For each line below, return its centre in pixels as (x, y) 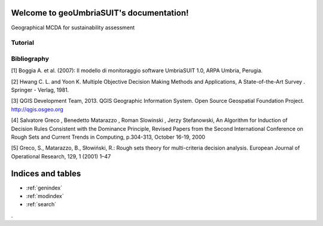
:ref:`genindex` (44, 188)
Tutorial (22, 43)
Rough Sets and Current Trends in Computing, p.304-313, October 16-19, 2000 (108, 137)
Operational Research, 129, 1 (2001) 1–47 (61, 156)
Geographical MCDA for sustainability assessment (73, 28)
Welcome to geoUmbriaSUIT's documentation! (100, 13)
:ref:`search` (41, 204)
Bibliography (30, 59)
